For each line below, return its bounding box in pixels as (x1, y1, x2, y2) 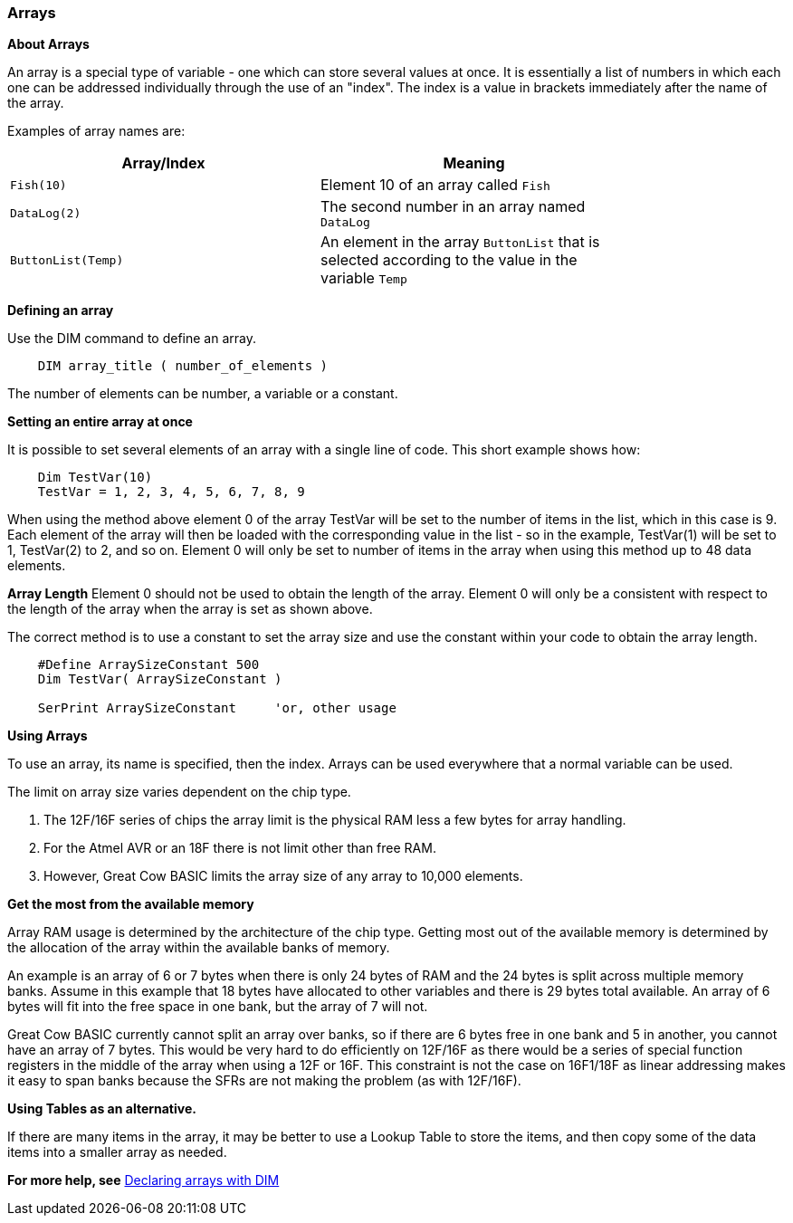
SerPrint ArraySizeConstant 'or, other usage (37, 701, 396, 716)
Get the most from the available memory (7, 896, 254, 912)
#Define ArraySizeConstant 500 (37, 657, 260, 673)
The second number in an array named (320, 197, 586, 216)
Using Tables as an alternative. (7, 1101, 196, 1117)
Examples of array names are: (7, 123, 186, 139)
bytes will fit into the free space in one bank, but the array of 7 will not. (7, 998, 428, 1015)
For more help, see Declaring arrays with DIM (7, 1172, 280, 1189)
